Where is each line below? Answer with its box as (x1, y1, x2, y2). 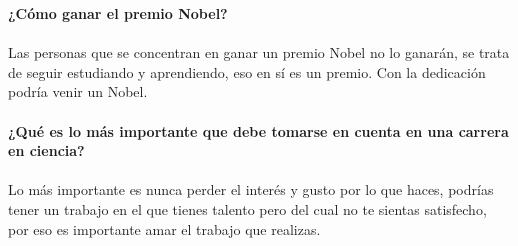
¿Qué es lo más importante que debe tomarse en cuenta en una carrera (8, 120, 509, 141)
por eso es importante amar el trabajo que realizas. (8, 218, 321, 239)
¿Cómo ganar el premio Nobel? (8, 3, 228, 23)
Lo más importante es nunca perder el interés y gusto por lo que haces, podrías (8, 179, 494, 200)
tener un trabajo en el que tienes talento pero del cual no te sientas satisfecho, (8, 198, 487, 219)
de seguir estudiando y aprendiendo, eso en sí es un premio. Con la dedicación (8, 61, 486, 82)
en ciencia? (8, 140, 85, 161)
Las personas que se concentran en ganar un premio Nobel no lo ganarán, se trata (8, 42, 510, 63)
